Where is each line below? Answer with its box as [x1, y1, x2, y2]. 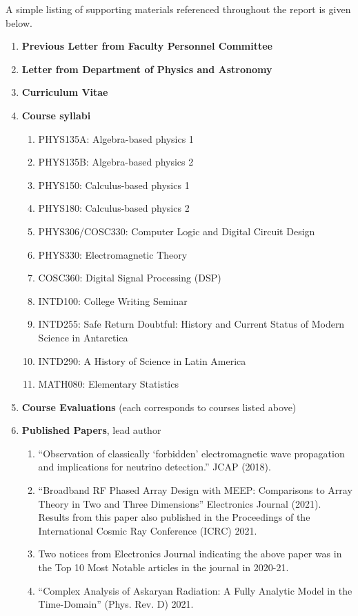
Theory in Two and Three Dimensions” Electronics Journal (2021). [38, 496, 321, 510]
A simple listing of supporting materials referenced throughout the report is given [6, 2, 351, 16]
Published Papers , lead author [21, 423, 161, 437]
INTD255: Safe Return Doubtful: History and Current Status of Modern [38, 317, 345, 331]
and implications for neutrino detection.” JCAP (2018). [38, 459, 271, 474]
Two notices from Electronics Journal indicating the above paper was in [38, 546, 342, 561]
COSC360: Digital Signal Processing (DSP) [38, 270, 221, 285]
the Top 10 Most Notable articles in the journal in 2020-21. [38, 560, 289, 575]
